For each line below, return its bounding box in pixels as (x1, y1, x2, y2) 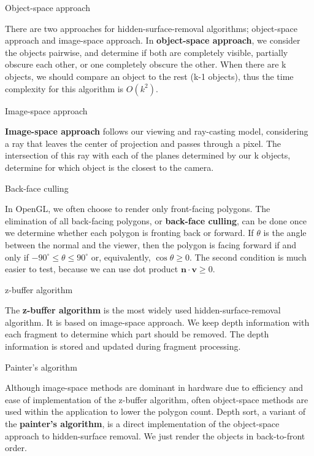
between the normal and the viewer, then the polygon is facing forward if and (5, 238, 297, 251)
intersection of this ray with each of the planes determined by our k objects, (5, 149, 291, 162)
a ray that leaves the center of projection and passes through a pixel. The (5, 136, 281, 149)
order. (5, 441, 27, 454)
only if (5, 250, 29, 263)
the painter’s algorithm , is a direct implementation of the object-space (5, 417, 280, 430)
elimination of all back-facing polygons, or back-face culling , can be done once (5, 214, 307, 227)
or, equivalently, (91, 250, 151, 263)
